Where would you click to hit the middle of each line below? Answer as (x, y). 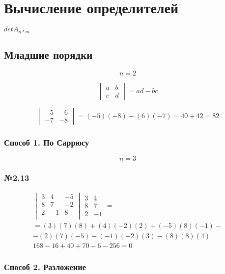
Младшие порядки (48, 54)
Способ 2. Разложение (45, 266)
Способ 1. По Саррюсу (47, 142)
